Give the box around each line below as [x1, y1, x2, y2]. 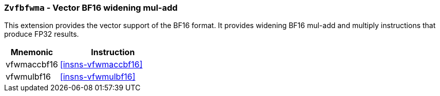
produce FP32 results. [4, 30, 79, 39]
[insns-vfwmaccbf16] [60, 59, 143, 70]
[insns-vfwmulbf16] [60, 71, 136, 82]
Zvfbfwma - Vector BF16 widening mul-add [4, 3, 178, 13]
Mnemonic [10, 47, 53, 58]
